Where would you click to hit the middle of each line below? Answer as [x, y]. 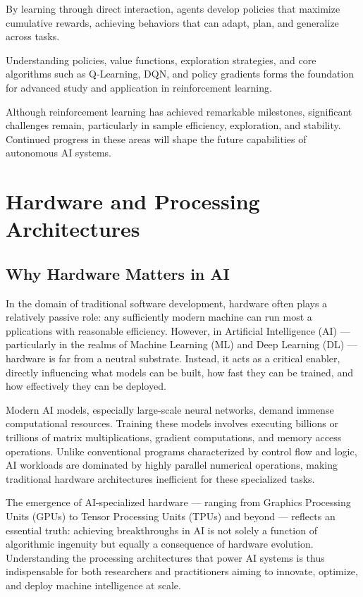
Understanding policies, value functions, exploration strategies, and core [161, 60]
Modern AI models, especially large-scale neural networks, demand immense [170, 409]
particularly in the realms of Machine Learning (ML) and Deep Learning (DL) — [181, 344]
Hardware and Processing [133, 201]
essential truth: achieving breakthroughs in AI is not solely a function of [161, 530]
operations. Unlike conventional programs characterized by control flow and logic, [181, 451]
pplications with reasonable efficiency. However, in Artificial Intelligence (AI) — [178, 330]
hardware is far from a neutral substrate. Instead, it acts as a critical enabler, [173, 358]
